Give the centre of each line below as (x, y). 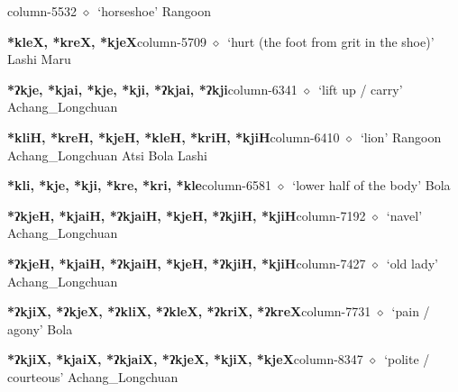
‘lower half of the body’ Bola (371, 185)
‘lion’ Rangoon (401, 137)
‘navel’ (404, 215)
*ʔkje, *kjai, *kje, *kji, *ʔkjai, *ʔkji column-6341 (152, 89)
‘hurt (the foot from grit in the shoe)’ (331, 41)
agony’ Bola (40, 328)
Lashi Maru (39, 59)
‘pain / (411, 311)
